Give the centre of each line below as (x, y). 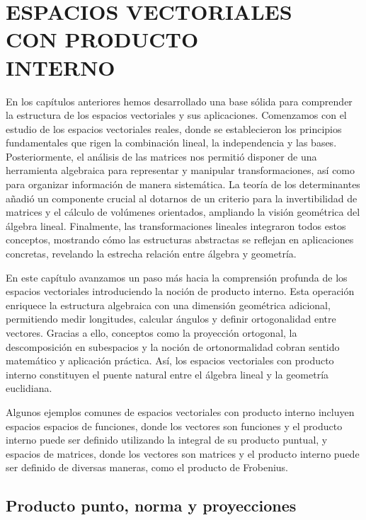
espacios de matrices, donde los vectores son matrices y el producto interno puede (183, 453)
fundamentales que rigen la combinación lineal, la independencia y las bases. (171, 143)
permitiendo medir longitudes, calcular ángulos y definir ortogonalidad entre (171, 319)
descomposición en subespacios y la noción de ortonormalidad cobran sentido (173, 346)
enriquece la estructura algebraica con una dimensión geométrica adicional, (168, 305)
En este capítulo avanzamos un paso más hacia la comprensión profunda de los (177, 277)
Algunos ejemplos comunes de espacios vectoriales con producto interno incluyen (180, 411)
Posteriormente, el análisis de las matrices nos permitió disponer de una (161, 156)
